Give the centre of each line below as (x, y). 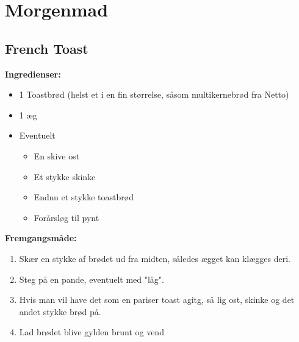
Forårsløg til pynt (67, 217)
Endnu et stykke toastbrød (84, 197)
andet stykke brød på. (60, 311)
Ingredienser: (33, 74)
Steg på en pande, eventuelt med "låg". (92, 279)
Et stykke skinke (65, 176)
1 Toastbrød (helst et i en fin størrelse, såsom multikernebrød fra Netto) (154, 94)
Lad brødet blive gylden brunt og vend (92, 332)
